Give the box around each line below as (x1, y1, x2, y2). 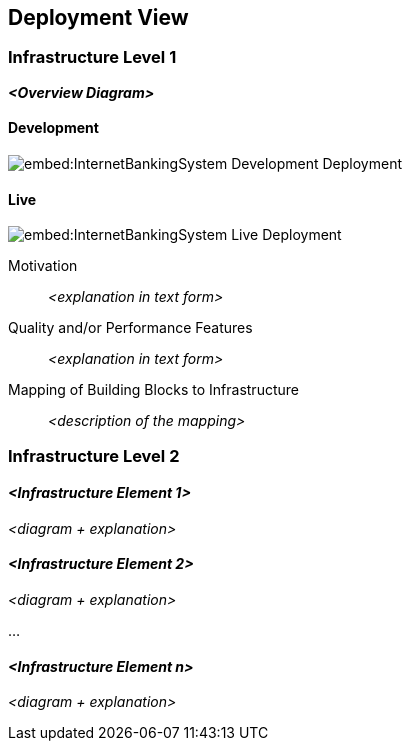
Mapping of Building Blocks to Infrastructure (8, 381, 299, 399)
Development (8, 119, 99, 137)
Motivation (8, 257, 78, 275)
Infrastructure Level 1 (8, 47, 177, 68)
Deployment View (8, 5, 189, 30)
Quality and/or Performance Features (8, 319, 253, 337)
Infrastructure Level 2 (8, 445, 180, 466)
